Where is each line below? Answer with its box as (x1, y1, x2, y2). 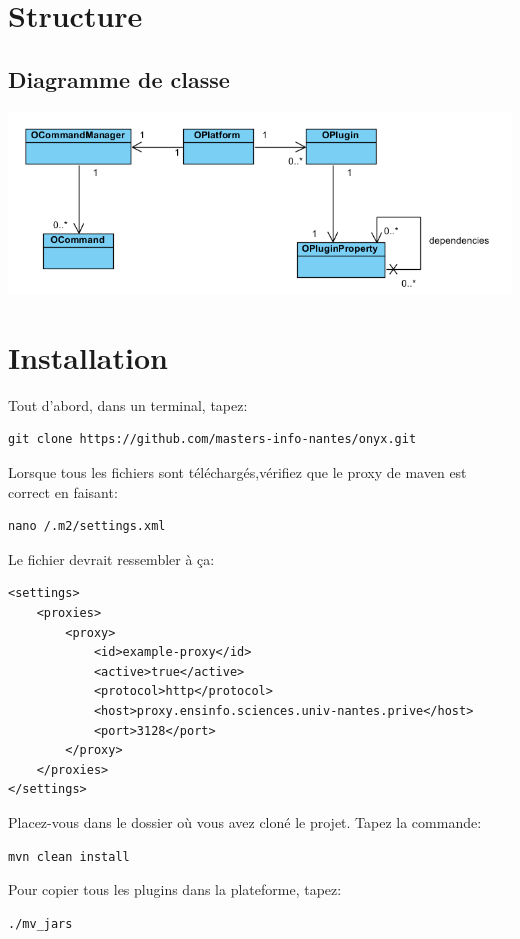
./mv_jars (8, 916, 73, 931)
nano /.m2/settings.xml (8, 519, 166, 534)
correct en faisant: (8, 481, 118, 502)
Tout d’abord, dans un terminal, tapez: (8, 394, 248, 415)
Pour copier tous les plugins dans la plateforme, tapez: (8, 879, 342, 900)
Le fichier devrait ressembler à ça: (8, 548, 215, 569)
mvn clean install (8, 849, 130, 864)
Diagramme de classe (8, 63, 230, 94)
